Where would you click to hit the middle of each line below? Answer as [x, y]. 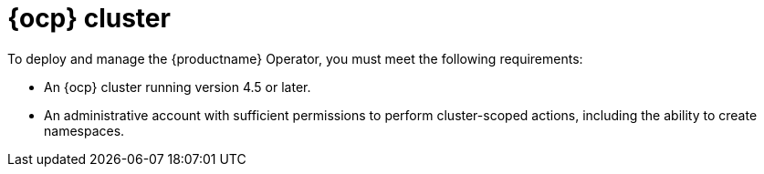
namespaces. [84, 130]
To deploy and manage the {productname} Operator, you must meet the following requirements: [295, 58]
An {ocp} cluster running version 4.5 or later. [178, 87]
